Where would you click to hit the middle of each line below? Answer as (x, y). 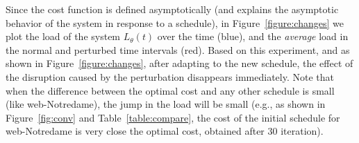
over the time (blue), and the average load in (253, 36)
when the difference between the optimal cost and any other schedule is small (170, 90)
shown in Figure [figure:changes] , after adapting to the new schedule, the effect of (179, 63)
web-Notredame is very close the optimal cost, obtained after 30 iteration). (165, 131)
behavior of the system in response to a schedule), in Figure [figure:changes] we (175, 22)
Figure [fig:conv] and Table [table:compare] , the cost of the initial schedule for (173, 117)
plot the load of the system (63, 36)
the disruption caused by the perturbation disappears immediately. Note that (170, 76)
